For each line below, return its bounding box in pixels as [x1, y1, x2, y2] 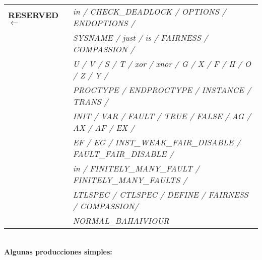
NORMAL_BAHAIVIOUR [73, 215, 169, 226]
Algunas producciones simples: [4, 246, 112, 256]
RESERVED [8, 9, 59, 21]
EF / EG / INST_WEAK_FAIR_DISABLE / [73, 136, 241, 148]
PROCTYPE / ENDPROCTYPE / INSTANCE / [73, 84, 251, 96]
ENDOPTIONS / [73, 17, 135, 29]
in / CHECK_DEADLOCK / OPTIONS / [73, 6, 226, 17]
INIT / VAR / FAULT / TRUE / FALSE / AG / [73, 110, 251, 122]
